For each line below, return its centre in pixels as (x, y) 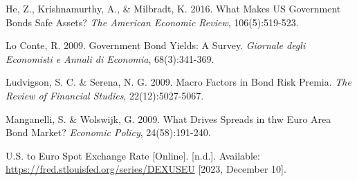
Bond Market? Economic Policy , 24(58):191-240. (108, 132)
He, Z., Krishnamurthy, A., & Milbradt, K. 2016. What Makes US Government (173, 8)
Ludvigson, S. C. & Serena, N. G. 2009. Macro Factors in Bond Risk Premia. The (178, 82)
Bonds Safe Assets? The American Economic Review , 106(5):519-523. (152, 22)
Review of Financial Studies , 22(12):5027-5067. (105, 95)
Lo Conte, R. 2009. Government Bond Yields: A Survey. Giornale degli (156, 45)
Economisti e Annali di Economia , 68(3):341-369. (110, 58)
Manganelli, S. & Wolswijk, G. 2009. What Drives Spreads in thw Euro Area (168, 118)
